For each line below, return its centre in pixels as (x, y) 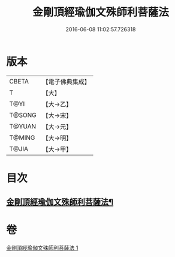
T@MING (22, 138)
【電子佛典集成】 (67, 82)
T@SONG (23, 115)
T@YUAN (23, 126)
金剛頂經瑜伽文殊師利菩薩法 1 (42, 248)
